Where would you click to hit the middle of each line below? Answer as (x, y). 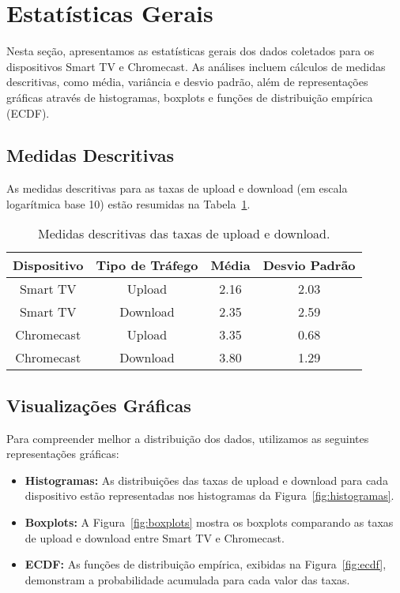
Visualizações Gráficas (99, 405)
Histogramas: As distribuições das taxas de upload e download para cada (206, 480)
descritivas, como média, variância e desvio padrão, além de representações (187, 82)
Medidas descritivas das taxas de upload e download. (184, 234)
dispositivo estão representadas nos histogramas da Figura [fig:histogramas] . (209, 495)
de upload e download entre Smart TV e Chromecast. (155, 537)
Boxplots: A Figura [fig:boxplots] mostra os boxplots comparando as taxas (209, 522)
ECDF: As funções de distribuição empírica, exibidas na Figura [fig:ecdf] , (206, 564)
